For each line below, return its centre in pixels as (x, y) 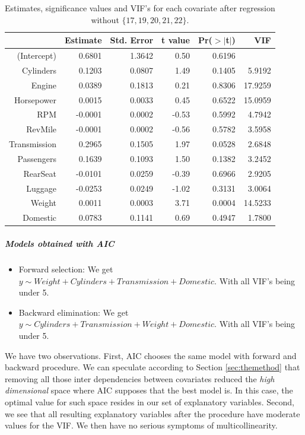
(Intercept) (36, 55)
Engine (44, 85)
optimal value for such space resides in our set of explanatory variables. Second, (150, 401)
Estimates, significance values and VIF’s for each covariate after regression (140, 8)
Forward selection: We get (66, 269)
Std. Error (132, 40)
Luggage (41, 188)
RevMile (41, 129)
